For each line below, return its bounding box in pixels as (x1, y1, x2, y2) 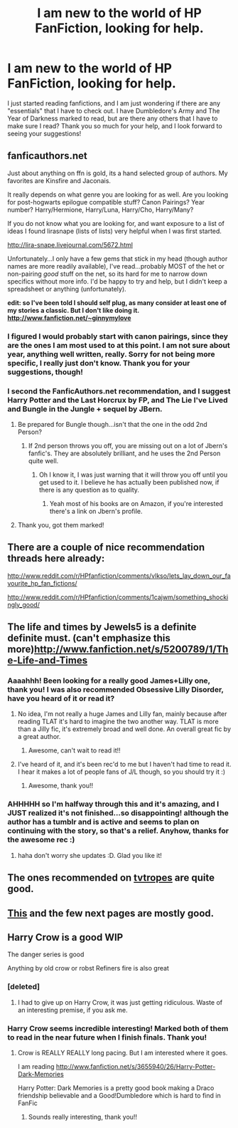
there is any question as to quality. (38, 485, 140, 494)
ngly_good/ (7, 600, 40, 609)
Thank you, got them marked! (17, 520, 104, 529)
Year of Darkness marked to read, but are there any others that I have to (7, 114, 218, 123)
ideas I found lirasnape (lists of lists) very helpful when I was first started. (7, 227, 222, 235)
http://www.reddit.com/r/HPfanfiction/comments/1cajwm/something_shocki (7, 593, 229, 601)
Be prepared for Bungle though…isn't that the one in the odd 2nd (17, 420, 207, 428)
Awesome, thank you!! (28, 782, 94, 790)
